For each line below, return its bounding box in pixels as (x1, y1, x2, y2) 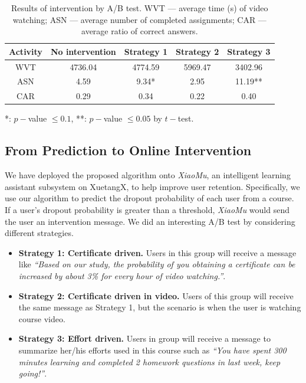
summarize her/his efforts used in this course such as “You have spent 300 (18, 343, 287, 356)
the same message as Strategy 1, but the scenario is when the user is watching (18, 301, 301, 313)
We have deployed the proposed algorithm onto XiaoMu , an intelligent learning (5, 169, 291, 181)
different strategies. (5, 227, 74, 239)
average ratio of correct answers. (81, 25, 198, 37)
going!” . (18, 367, 47, 379)
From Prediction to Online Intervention (5, 141, 252, 159)
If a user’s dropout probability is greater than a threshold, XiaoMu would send (5, 203, 289, 215)
